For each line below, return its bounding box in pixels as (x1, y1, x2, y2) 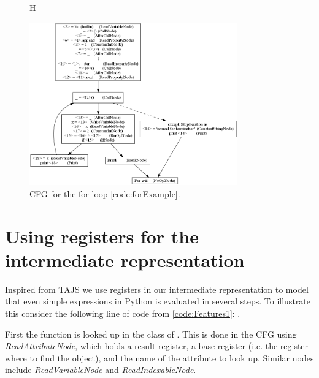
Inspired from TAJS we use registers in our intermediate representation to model (5, 282, 309, 295)
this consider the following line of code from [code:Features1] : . (5, 307, 240, 320)
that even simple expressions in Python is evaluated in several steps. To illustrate (5, 295, 310, 308)
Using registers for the (5, 223, 199, 248)
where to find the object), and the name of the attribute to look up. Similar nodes (5, 351, 314, 364)
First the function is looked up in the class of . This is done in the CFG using (5, 327, 297, 340)
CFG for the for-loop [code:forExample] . (29, 187, 180, 200)
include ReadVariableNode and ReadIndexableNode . (5, 363, 196, 376)
